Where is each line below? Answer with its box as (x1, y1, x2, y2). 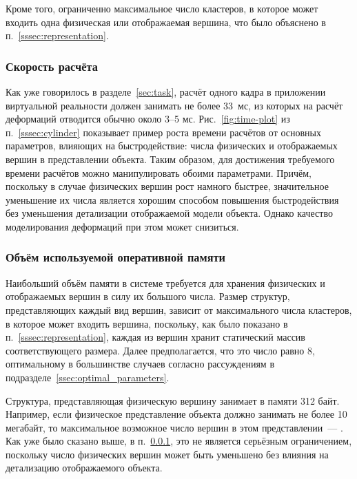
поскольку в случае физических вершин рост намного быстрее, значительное (6, 179, 329, 193)
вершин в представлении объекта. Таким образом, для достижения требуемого (6, 151, 335, 166)
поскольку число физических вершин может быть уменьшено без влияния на (6, 447, 329, 461)
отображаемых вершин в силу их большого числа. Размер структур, (6, 289, 290, 304)
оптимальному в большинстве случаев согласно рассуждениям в (6, 356, 274, 371)
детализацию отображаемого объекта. (6, 460, 163, 475)
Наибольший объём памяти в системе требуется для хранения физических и (6, 275, 325, 290)
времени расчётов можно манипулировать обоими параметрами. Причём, (6, 165, 312, 180)
